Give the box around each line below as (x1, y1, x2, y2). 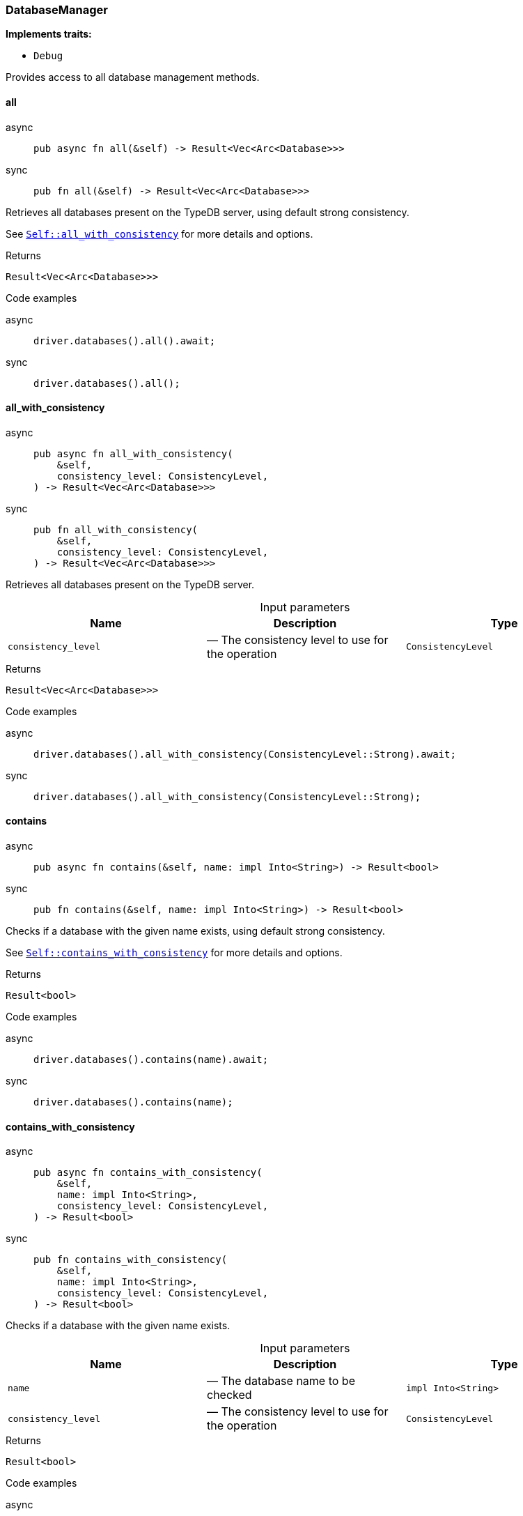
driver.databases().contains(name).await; (33, 1054, 269, 1066)
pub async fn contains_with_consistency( (33, 1167, 263, 1179)
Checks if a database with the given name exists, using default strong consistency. (6, 925, 385, 937)
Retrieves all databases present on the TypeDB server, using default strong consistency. (6, 206, 409, 218)
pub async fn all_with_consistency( (33, 447, 233, 459)
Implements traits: (6, 28, 92, 40)
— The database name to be (206, 1374, 355, 1388)
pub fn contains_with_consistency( (33, 1254, 228, 1266)
